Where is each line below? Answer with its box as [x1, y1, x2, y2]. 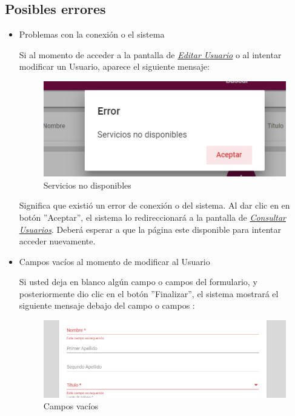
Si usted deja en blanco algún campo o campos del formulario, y [19, 275, 257, 288]
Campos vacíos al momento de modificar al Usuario [19, 255, 210, 267]
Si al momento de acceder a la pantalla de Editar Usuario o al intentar [19, 48, 282, 61]
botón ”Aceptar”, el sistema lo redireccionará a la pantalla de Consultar [19, 210, 287, 223]
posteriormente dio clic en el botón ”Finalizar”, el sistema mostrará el [19, 287, 279, 300]
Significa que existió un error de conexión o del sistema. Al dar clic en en [19, 199, 290, 212]
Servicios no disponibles [43, 178, 131, 191]
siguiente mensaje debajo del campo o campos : [19, 299, 195, 312]
